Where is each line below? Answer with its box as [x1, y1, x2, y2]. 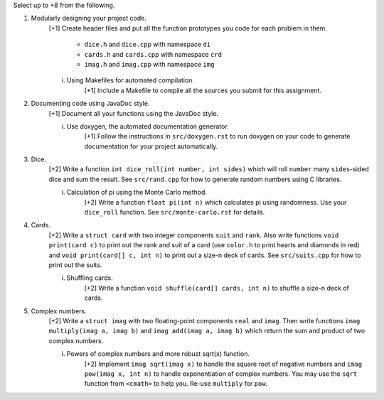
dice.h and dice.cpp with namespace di [84, 40, 211, 49]
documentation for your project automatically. [84, 142, 218, 151]
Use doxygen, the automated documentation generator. [66, 121, 229, 131]
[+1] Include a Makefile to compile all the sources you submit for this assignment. [84, 86, 322, 94]
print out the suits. [48, 260, 102, 269]
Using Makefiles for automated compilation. [66, 76, 195, 85]
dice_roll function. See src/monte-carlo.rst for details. [84, 208, 265, 217]
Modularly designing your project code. [31, 14, 147, 23]
